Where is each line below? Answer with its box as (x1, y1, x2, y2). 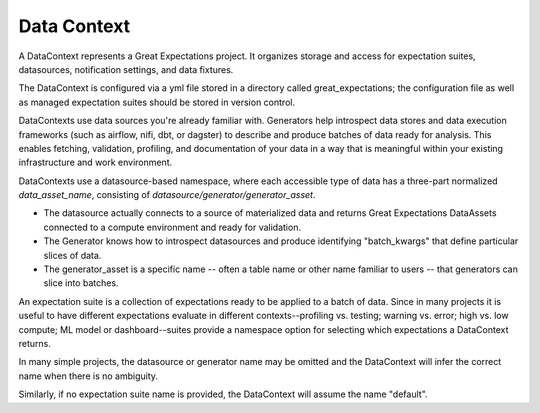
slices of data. (43, 249, 102, 261)
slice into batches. (43, 277, 119, 289)
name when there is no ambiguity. (18, 370, 159, 382)
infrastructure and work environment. (18, 156, 173, 169)
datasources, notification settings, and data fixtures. (18, 63, 234, 75)
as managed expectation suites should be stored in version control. (18, 96, 295, 108)
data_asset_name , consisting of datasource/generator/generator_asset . (18, 189, 316, 201)
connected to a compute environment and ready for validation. (43, 221, 302, 233)
